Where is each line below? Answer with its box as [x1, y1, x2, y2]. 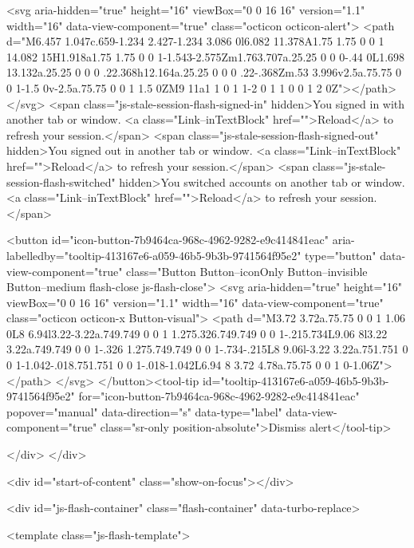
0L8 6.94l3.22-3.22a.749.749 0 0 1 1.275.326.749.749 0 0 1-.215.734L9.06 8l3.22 [6, 325, 388, 341]
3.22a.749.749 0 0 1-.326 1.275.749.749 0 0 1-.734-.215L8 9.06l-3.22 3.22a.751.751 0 [6, 341, 408, 357]
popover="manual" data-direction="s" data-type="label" [6, 403, 282, 420]
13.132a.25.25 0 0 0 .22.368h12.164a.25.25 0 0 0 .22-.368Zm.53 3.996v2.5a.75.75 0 [6, 64, 402, 81]
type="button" [305, 246, 377, 263]
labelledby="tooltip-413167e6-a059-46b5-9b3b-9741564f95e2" [6, 246, 302, 263]
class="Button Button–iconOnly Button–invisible [126, 262, 368, 279]
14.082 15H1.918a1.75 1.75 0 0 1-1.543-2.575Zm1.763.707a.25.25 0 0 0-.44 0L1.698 [6, 48, 405, 65]
